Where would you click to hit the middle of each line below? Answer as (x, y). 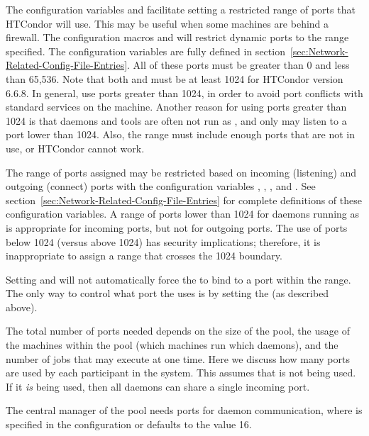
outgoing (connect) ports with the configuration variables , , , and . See (161, 186)
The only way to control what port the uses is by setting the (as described (167, 293)
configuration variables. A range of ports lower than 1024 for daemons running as (183, 214)
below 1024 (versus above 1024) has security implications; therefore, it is (163, 241)
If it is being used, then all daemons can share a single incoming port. (158, 386)
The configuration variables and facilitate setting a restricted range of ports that (181, 9)
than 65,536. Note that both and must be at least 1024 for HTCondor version (175, 78)
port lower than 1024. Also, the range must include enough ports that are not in (181, 134)
